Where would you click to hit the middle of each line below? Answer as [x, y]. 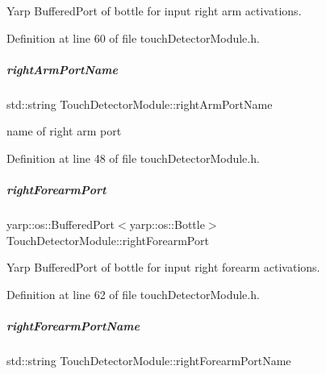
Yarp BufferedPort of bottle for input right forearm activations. [163, 267]
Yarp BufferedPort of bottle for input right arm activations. [154, 10]
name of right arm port [64, 131]
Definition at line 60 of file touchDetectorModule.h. [133, 37]
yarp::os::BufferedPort [61, 224]
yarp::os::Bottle [167, 224]
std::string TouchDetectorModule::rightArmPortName [140, 104]
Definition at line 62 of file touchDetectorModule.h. [133, 294]
